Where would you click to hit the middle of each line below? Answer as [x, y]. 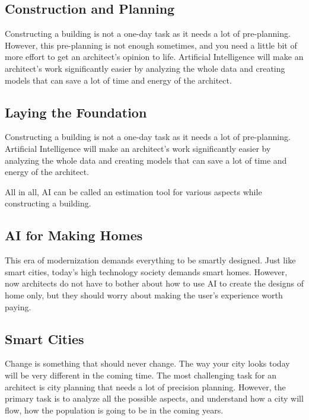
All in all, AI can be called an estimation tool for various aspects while [133, 191]
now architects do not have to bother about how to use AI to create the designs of [154, 283]
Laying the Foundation [76, 112]
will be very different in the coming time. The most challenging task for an [141, 375]
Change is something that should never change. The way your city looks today [147, 363]
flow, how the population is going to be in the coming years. [114, 410]
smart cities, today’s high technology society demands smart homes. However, [146, 271]
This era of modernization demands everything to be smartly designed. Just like [150, 260]
